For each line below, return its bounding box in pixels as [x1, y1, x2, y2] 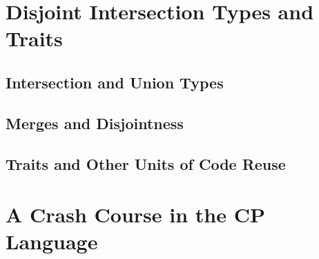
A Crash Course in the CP [6, 200, 266, 229]
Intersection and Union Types [6, 71, 224, 93]
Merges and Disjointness [6, 112, 184, 133]
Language [6, 227, 98, 256]
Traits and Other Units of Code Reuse [6, 153, 286, 174]
